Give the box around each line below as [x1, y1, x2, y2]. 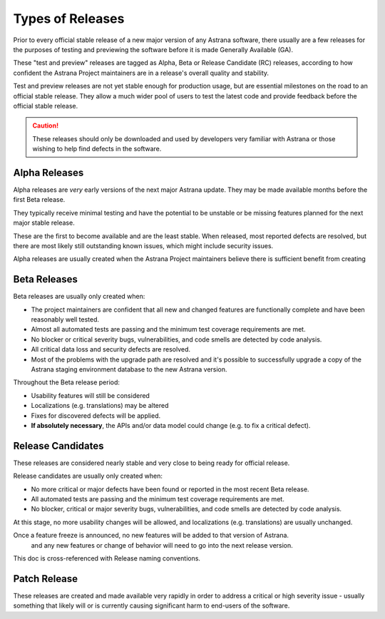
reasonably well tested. [31, 315, 100, 324]
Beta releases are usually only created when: [13, 292, 145, 301]
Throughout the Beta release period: [13, 378, 120, 387]
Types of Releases [13, 11, 125, 26]
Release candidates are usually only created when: [13, 471, 163, 481]
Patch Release [13, 573, 78, 585]
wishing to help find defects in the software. [32, 145, 162, 153]
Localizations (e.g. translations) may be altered [31, 401, 169, 410]
